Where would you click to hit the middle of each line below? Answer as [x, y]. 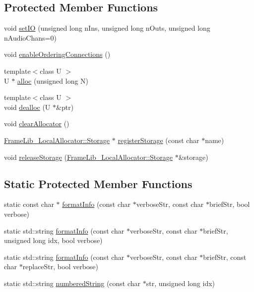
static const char [29, 204]
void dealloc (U [27, 107]
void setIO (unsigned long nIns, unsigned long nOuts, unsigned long [107, 28]
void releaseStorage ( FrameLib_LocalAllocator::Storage [89, 157]
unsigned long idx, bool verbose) [53, 240]
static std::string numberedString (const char [72, 283]
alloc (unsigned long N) [53, 80]
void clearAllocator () [37, 123]
